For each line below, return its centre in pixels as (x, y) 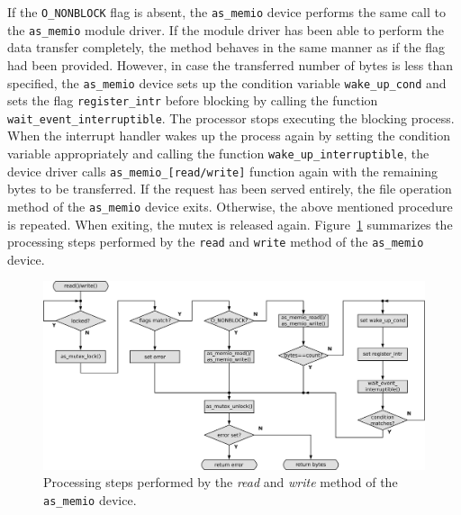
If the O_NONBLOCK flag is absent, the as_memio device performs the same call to (226, 12)
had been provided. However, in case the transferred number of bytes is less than (230, 64)
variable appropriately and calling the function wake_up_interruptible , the (218, 154)
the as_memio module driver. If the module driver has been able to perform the (226, 29)
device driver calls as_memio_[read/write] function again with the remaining (223, 171)
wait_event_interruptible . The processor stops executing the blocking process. (231, 117)
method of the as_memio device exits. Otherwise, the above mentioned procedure (230, 206)
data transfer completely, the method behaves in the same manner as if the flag (226, 47)
